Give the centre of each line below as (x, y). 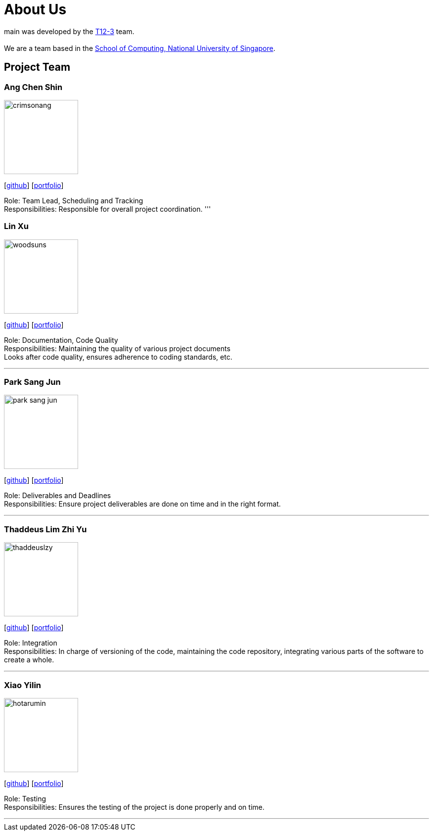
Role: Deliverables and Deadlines (58, 496)
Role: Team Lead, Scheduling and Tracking (74, 200)
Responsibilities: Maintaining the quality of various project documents (117, 348)
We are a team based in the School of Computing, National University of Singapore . (140, 48)
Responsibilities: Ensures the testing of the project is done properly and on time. (134, 807)
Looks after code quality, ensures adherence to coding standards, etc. (118, 357)
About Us (35, 9)
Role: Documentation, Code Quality (61, 340)
